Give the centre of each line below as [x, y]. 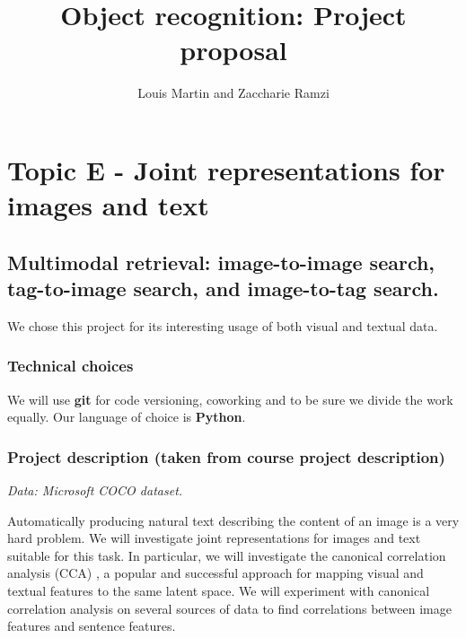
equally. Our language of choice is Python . [127, 417]
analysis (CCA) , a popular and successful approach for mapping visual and [215, 573]
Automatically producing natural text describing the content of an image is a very [233, 520]
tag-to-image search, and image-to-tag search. [223, 288]
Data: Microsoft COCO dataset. [95, 490]
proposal [233, 50]
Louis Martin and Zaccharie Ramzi [233, 93]
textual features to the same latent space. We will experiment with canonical [219, 591]
